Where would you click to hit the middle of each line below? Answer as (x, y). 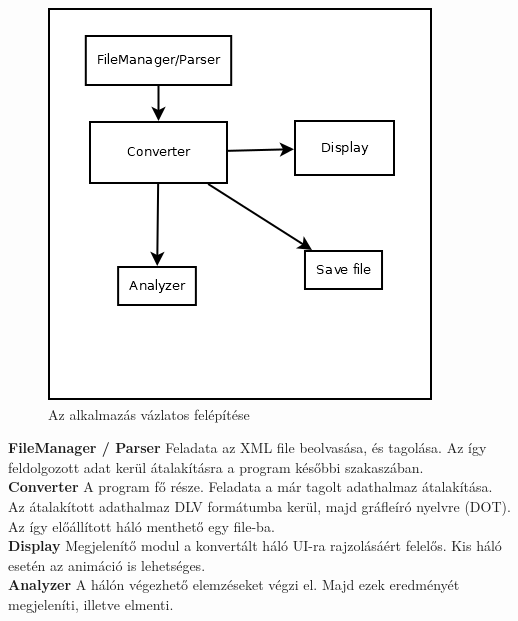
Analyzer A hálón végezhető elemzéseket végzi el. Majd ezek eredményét (234, 584)
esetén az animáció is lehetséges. (107, 564)
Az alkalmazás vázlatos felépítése (149, 413)
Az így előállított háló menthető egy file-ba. (141, 525)
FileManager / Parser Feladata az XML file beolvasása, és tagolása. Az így (247, 447)
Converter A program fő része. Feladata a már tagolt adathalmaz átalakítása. (250, 486)
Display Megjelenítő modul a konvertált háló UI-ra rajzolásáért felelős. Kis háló (255, 545)
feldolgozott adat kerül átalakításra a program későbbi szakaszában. (216, 466)
